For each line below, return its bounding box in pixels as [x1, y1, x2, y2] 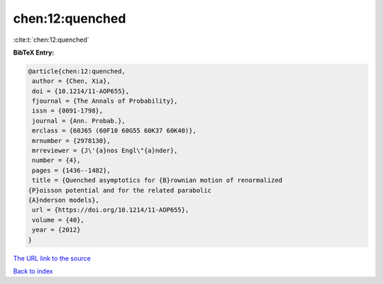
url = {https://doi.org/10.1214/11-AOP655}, [32, 206, 189, 214]
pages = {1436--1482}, [32, 166, 111, 174]
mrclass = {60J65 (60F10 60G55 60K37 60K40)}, [32, 127, 196, 135]
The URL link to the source [13, 254, 91, 262]
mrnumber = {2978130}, [32, 137, 111, 144]
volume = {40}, [32, 216, 85, 224]
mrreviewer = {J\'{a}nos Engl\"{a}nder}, [32, 147, 178, 155]
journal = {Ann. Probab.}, [32, 117, 126, 125]
